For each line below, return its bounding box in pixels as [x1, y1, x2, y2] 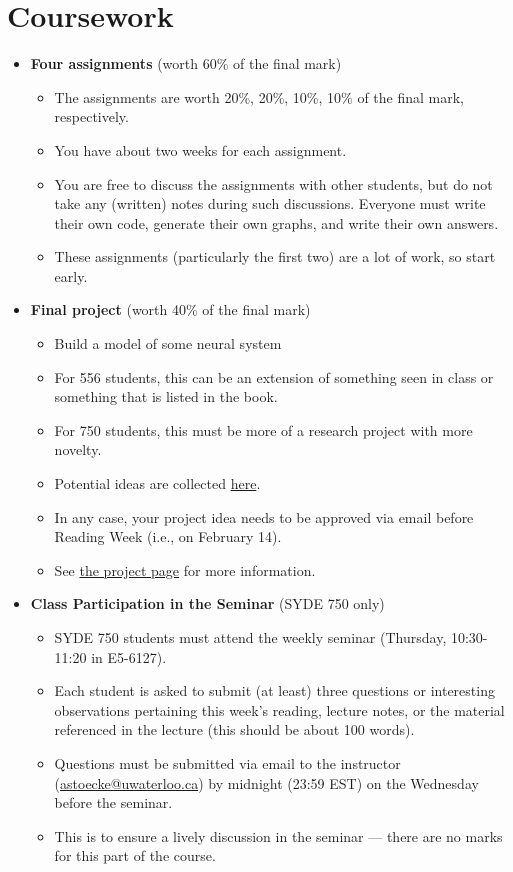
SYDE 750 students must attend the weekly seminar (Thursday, [54, 627, 447, 647]
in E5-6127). [91, 646, 167, 667]
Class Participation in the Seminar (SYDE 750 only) [30, 593, 385, 614]
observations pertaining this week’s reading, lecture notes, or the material [54, 699, 505, 720]
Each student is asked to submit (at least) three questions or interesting [54, 680, 495, 701]
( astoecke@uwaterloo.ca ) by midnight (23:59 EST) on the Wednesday [54, 772, 479, 793]
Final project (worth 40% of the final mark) [30, 299, 311, 320]
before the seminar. [54, 792, 173, 813]
